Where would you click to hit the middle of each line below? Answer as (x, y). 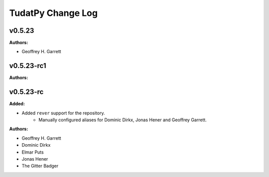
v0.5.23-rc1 (28, 66)
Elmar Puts (33, 152)
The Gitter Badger (40, 166)
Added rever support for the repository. (63, 113)
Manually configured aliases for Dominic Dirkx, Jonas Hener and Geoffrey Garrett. (123, 120)
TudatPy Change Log (54, 13)
